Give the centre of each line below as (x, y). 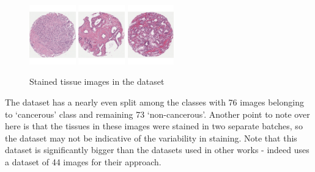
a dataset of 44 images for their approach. (83, 161)
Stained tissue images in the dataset (97, 81)
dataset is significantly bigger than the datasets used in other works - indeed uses (157, 150)
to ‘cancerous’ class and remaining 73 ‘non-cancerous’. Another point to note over (157, 114)
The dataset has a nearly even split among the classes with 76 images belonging (154, 102)
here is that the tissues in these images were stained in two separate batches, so (154, 126)
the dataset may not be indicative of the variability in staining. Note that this (151, 138)
